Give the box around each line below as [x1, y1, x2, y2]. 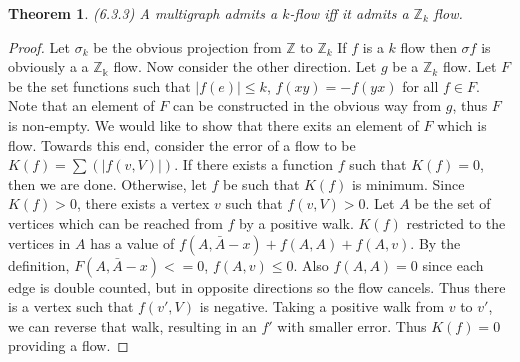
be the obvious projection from [93, 36, 282, 57]
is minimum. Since [351, 173, 465, 194]
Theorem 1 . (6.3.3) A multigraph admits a [8, 3, 278, 23]
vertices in [8, 232, 71, 253]
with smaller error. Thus [277, 315, 427, 336]
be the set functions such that [8, 75, 191, 96]
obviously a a [8, 56, 89, 77]
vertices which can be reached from [8, 212, 223, 233]
